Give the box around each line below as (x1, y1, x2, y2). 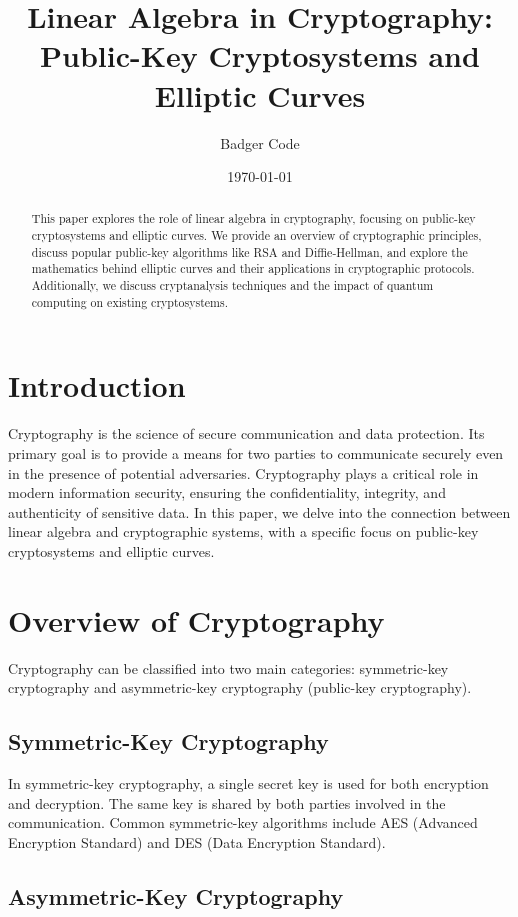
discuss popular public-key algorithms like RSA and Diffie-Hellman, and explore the (31, 243, 468, 260)
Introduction (8, 365, 186, 406)
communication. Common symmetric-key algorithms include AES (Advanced (8, 812, 478, 833)
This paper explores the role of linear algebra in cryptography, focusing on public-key (31, 210, 476, 227)
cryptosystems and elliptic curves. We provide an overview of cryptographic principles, (31, 227, 482, 244)
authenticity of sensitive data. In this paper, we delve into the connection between (8, 501, 511, 522)
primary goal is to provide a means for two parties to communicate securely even (8, 442, 504, 463)
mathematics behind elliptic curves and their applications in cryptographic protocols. (31, 260, 475, 277)
